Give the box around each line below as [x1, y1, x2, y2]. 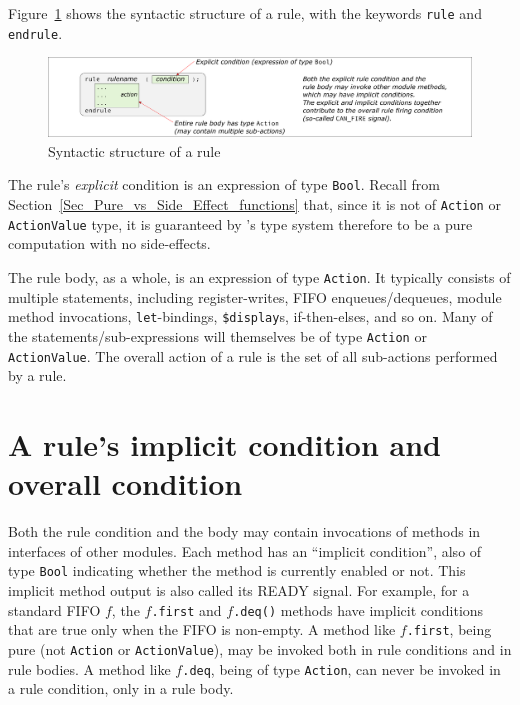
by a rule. [8, 365, 67, 386]
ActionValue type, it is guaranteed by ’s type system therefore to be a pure [8, 213, 473, 234]
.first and [151, 599, 222, 620]
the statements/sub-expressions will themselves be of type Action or [8, 325, 427, 346]
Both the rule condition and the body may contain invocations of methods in [8, 521, 481, 542]
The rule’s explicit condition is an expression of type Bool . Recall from [8, 174, 440, 195]
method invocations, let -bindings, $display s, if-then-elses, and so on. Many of [8, 306, 493, 327]
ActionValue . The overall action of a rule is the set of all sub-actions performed [8, 345, 498, 366]
